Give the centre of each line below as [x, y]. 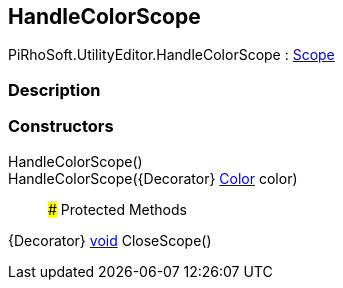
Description [54, 89]
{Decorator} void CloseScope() [110, 240]
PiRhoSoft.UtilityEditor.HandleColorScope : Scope [171, 55]
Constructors [61, 126]
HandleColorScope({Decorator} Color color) [153, 178]
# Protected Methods [117, 209]
